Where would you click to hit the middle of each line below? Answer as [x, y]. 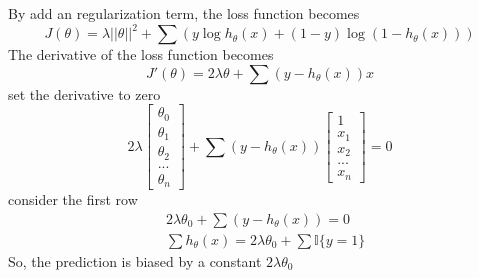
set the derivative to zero [84, 93]
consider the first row [73, 199]
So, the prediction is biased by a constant [135, 260]
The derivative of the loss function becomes [141, 54]
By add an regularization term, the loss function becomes [184, 13]
